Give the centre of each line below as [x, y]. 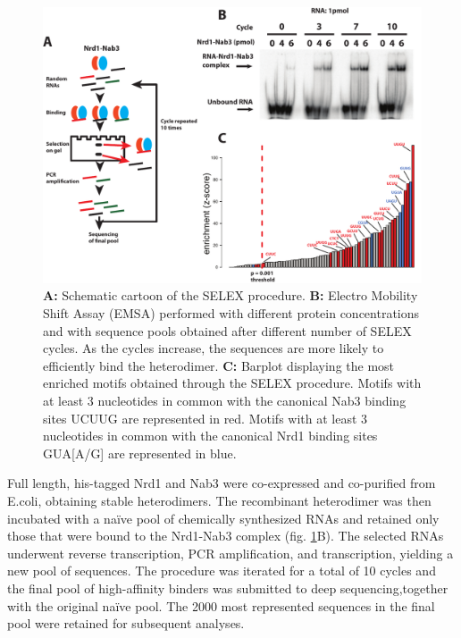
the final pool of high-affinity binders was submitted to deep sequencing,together [228, 588]
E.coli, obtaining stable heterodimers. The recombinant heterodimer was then [219, 501]
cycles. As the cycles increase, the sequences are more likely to [214, 348]
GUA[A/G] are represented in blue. [140, 453]
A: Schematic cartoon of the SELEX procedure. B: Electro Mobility [230, 295]
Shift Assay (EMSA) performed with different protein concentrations [231, 313]
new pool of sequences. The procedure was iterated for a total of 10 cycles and [222, 571]
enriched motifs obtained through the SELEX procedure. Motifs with [232, 383]
